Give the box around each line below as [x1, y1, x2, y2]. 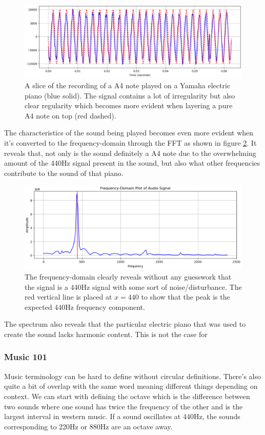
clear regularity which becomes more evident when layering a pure [25, 100, 233, 111]
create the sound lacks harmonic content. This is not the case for [4, 328, 208, 339]
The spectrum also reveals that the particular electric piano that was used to [4, 319, 246, 329]
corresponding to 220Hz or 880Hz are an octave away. [4, 421, 173, 431]
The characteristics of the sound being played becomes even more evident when [4, 127, 254, 138]
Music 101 [4, 350, 47, 363]
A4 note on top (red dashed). [25, 110, 116, 121]
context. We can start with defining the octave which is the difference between [4, 390, 250, 401]
